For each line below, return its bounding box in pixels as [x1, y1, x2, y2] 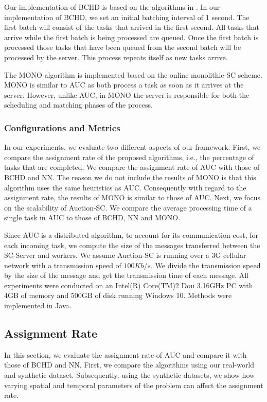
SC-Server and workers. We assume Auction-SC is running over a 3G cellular [4, 250, 246, 260]
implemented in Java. [4, 300, 72, 311]
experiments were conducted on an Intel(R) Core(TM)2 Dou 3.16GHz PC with [4, 279, 253, 290]
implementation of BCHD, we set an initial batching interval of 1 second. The [4, 11, 250, 22]
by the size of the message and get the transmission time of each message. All [4, 270, 248, 281]
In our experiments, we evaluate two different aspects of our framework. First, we [4, 142, 261, 152]
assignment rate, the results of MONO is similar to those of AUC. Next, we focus [4, 192, 261, 203]
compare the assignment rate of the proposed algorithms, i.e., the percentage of [4, 151, 254, 162]
